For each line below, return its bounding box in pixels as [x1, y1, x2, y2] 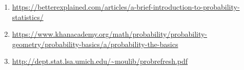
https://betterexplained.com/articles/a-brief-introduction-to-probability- [12, 2, 240, 12]
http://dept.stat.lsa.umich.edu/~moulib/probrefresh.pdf [12, 56, 188, 66]
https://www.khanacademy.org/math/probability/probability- [12, 29, 208, 39]
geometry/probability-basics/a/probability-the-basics [12, 38, 178, 49]
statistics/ [12, 11, 44, 22]
